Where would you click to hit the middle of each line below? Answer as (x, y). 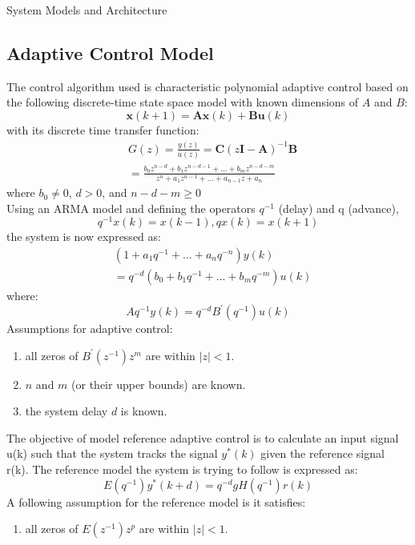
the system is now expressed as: (84, 236)
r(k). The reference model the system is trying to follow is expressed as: (182, 469)
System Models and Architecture (87, 10)
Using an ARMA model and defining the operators (131, 208)
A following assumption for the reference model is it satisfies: (156, 501)
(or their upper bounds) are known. (159, 384)
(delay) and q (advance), (338, 208)
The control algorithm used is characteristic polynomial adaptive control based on (207, 86)
